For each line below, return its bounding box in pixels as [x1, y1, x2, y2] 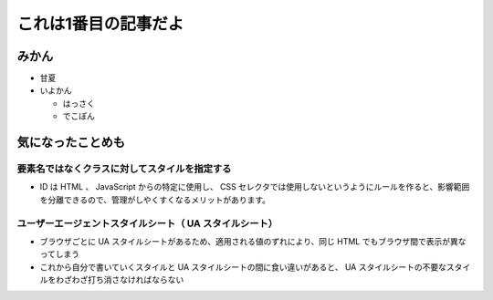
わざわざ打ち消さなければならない [55, 274, 184, 285]
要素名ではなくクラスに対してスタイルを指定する [16, 162, 232, 175]
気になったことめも [16, 135, 125, 150]
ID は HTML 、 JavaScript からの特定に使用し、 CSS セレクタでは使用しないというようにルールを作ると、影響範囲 [39, 181, 470, 192]
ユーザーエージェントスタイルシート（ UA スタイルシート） [16, 217, 278, 230]
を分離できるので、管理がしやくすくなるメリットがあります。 [39, 194, 271, 205]
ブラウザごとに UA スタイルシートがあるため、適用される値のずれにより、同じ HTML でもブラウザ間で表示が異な [39, 235, 467, 246]
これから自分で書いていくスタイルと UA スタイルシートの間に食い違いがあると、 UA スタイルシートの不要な [39, 261, 447, 273]
